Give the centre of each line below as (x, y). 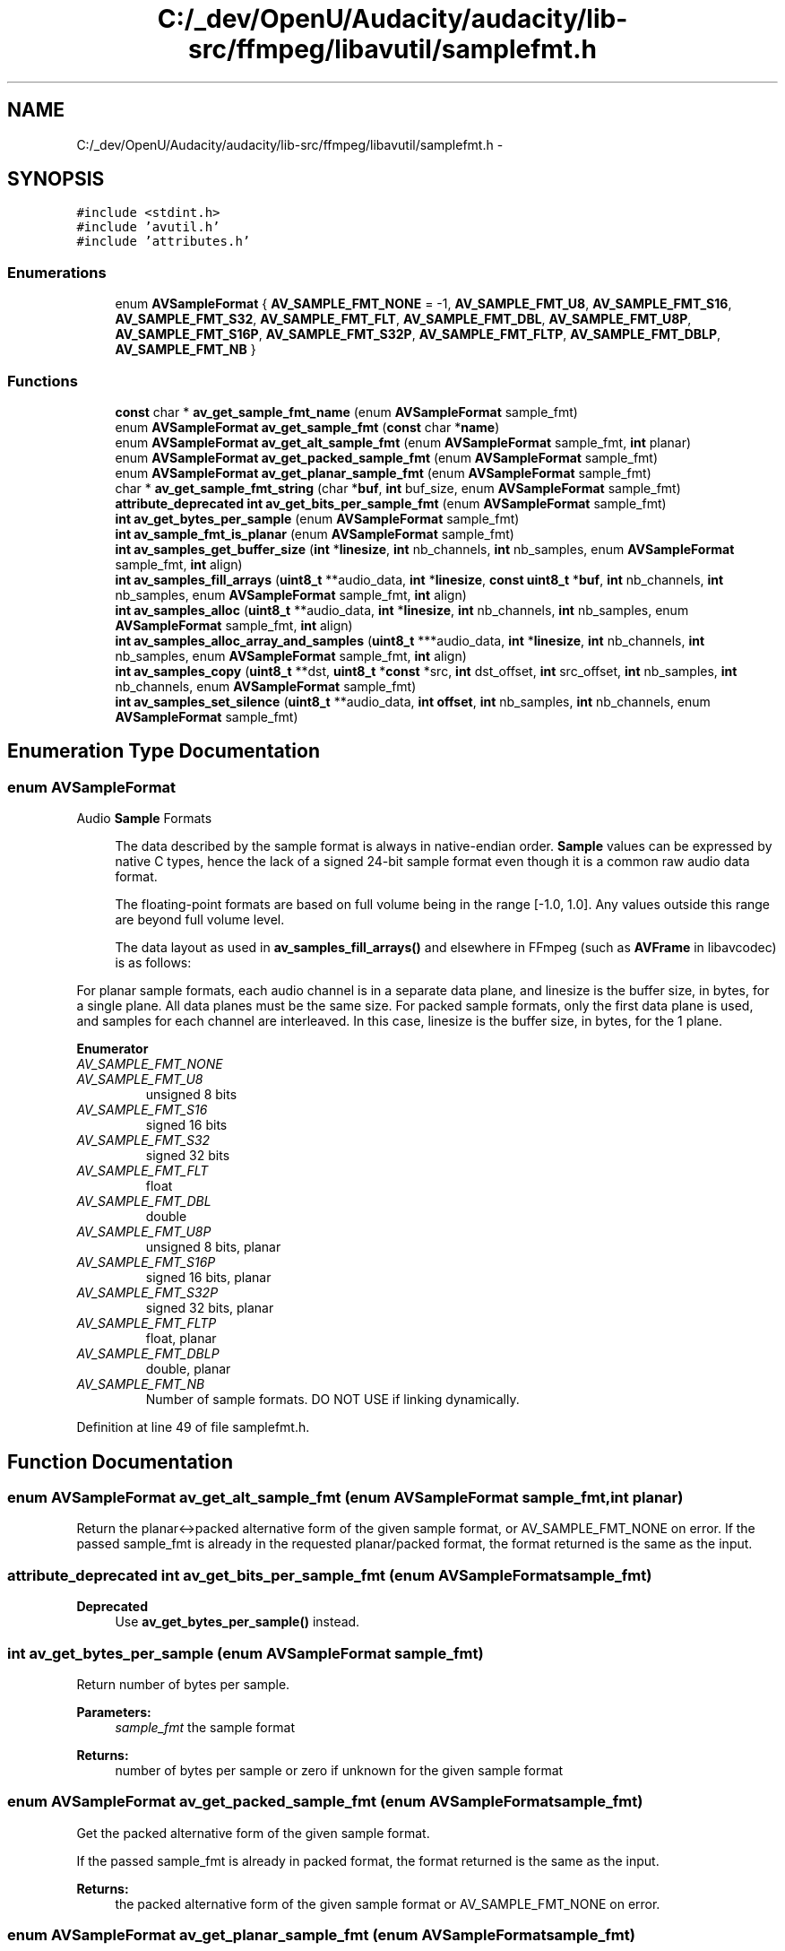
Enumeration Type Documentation (164, 751)
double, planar (188, 1369)
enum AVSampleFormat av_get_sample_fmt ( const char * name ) (307, 427)
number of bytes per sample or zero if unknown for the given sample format (339, 1770)
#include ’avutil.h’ (148, 227)
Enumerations (57, 272)
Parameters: (114, 1712)
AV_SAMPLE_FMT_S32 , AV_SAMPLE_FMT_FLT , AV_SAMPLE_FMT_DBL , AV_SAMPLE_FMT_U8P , (403, 319)
